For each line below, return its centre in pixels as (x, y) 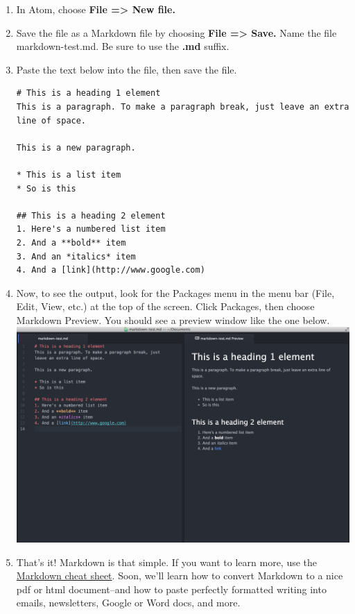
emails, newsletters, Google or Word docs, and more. (128, 603)
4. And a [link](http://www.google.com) (111, 270)
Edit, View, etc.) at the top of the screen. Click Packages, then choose (165, 306)
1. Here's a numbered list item (91, 229)
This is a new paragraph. (76, 147)
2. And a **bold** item (71, 242)
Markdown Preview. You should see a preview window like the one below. (173, 319)
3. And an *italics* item (76, 256)
